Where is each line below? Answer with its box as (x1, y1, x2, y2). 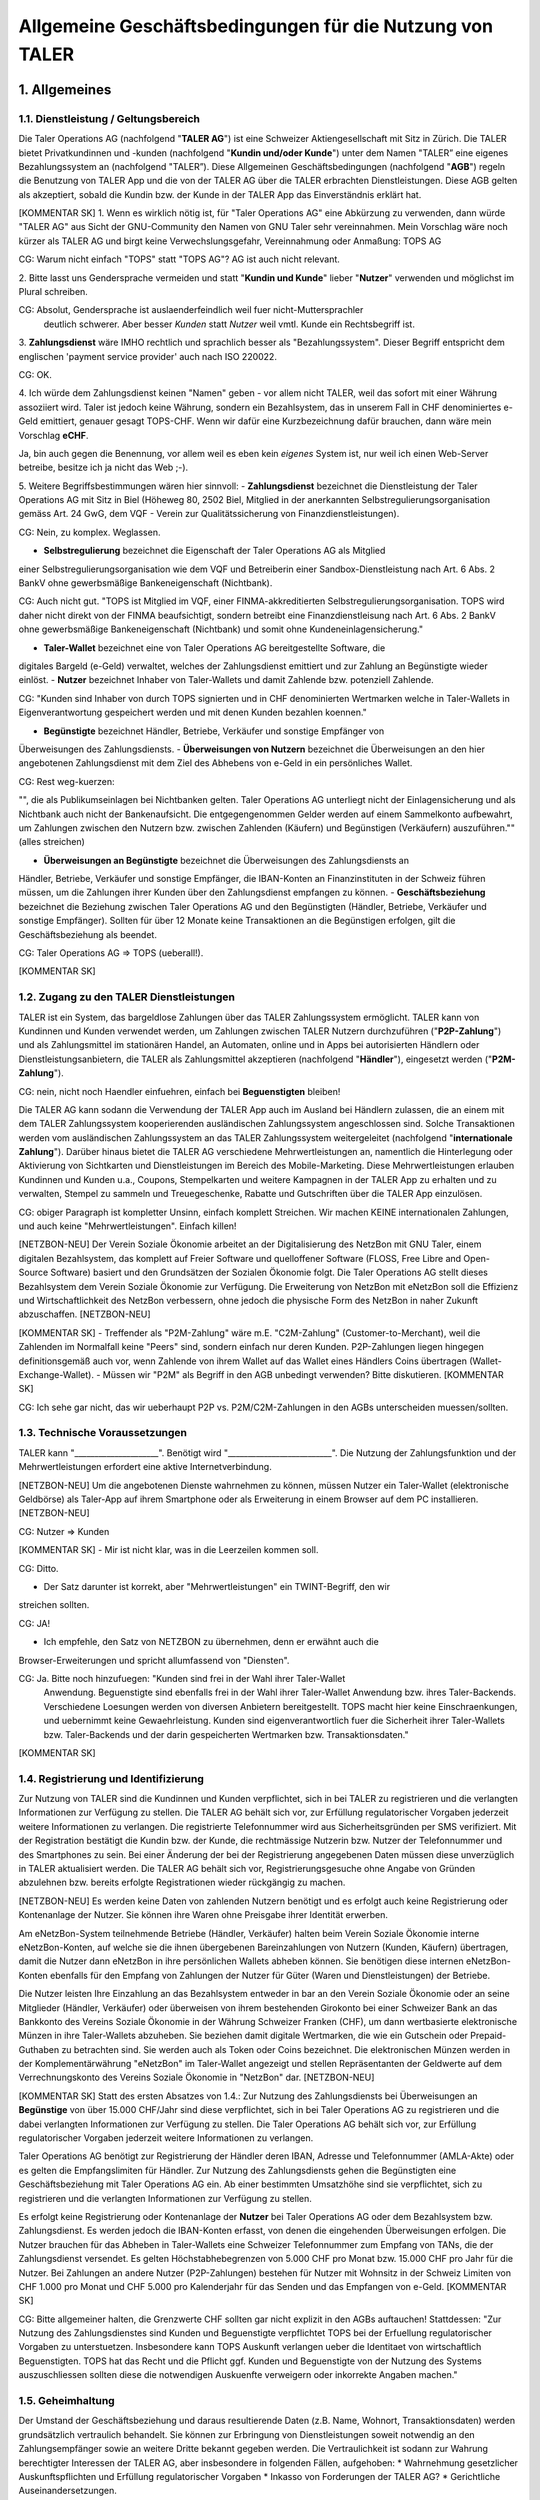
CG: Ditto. (18, 1562, 59, 1574)
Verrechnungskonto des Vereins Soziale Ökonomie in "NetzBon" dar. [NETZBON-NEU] (18, 2071, 375, 2084)
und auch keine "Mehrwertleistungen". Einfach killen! (18, 1220, 237, 1232)
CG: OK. (18, 368, 52, 380)
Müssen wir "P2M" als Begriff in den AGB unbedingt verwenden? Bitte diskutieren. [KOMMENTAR (102, 1368, 504, 1380)
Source (18, 1266, 49, 1279)
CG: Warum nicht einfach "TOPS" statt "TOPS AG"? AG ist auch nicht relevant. (18, 253, 340, 265)
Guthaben (18, 2043, 60, 2055)
